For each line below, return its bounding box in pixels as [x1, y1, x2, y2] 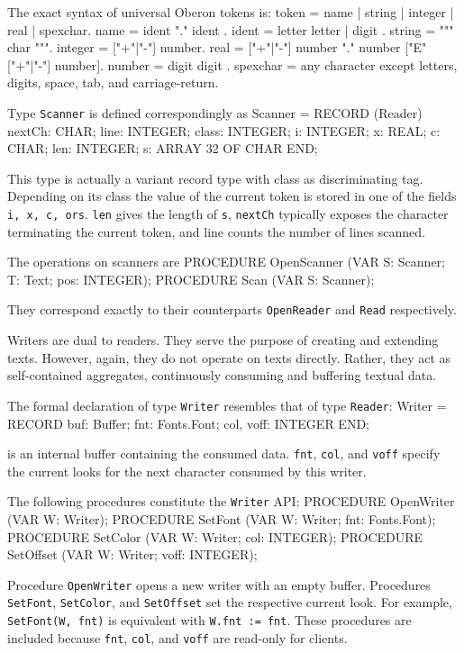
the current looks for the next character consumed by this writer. [7, 461, 367, 480]
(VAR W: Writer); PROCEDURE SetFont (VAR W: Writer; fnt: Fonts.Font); [7, 510, 436, 529]
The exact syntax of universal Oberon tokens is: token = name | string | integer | [7, 3, 454, 21]
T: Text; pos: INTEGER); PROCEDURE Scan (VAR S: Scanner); [7, 269, 375, 288]
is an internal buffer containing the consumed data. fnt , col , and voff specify [7, 444, 441, 463]
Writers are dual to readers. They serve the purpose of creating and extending [7, 331, 439, 349]
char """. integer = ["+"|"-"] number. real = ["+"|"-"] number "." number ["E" [7, 38, 427, 57]
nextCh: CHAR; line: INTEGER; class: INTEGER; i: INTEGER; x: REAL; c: [7, 121, 441, 140]
